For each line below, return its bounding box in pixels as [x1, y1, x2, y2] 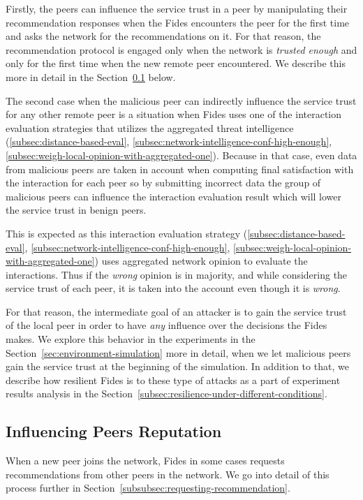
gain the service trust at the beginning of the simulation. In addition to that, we [6, 359, 349, 374]
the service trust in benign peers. [6, 203, 147, 217]
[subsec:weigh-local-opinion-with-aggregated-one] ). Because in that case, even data [6, 147, 357, 162]
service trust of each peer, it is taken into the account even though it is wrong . [6, 281, 341, 295]
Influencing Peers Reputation [6, 420, 222, 442]
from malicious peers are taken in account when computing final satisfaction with [6, 161, 354, 176]
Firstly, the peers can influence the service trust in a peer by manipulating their [6, 1, 348, 15]
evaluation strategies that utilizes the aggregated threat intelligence [6, 120, 294, 135]
